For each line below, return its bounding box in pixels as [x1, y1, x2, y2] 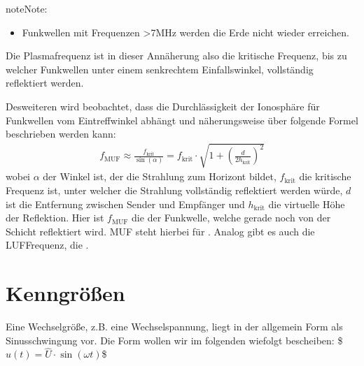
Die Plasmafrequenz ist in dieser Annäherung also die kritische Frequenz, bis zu [6, 48, 347, 63]
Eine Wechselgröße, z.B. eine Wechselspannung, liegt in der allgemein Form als [6, 319, 343, 334]
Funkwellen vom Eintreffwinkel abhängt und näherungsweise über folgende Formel [6, 112, 358, 127]
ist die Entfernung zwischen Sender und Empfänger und [6, 196, 245, 211]
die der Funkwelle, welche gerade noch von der [132, 210, 331, 225]
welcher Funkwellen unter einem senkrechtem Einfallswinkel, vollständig [6, 61, 314, 76]
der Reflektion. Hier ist [6, 210, 104, 225]
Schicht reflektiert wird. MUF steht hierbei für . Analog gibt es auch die [6, 224, 315, 238]
